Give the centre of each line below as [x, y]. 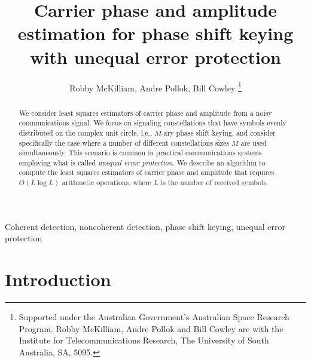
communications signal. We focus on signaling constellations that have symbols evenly [153, 123]
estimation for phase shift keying [155, 33]
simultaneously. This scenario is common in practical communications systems [140, 153]
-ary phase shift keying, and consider [218, 132]
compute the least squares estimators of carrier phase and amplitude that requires [147, 172]
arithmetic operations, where [106, 182]
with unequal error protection [155, 56]
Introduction [58, 279]
